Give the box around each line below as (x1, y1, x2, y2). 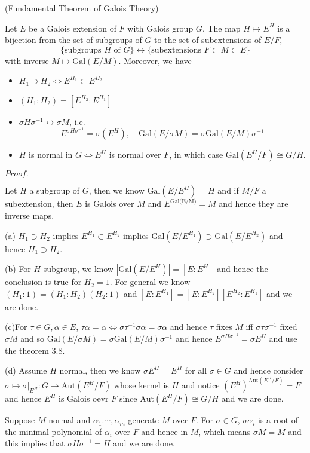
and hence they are (219, 197, 288, 210)
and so (20, 332, 45, 345)
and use (269, 332, 297, 345)
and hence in (141, 425, 188, 437)
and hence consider (234, 364, 303, 377)
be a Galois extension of (29, 22, 116, 34)
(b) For (5, 262, 31, 275)
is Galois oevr (59, 392, 109, 405)
